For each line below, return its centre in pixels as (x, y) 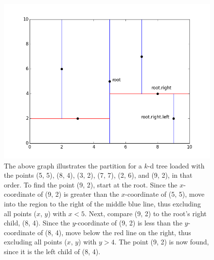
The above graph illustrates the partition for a (73, 165)
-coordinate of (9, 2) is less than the (129, 223)
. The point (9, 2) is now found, (162, 242)
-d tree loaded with (176, 165)
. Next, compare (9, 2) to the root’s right (146, 213)
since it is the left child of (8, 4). (52, 251)
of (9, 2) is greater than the (78, 194)
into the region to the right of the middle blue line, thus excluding (103, 203)
